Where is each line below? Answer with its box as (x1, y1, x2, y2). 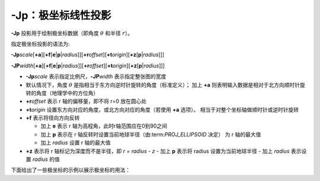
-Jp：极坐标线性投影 (11, 9, 111, 22)
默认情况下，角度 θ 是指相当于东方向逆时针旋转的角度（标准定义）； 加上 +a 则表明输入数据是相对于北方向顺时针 (25, 81, 300, 88)
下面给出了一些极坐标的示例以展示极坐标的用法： (11, 166, 130, 174)
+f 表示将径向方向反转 (25, 114, 80, 121)
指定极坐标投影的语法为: (11, 40, 71, 47)
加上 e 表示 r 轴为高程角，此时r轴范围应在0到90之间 (40, 122, 167, 130)
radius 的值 (32, 156, 60, 163)
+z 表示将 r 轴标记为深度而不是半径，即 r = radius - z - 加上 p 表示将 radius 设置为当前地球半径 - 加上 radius (25, 147, 290, 154)
